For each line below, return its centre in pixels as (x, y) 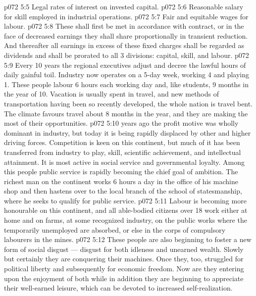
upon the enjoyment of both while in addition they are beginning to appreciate (124, 278)
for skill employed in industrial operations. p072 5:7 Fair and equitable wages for (126, 16)
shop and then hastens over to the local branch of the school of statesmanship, (123, 191)
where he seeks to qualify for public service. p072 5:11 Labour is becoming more (125, 200)
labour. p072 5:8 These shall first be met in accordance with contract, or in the (124, 26)
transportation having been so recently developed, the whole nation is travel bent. (128, 103)
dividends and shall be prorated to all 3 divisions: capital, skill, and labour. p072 (127, 55)
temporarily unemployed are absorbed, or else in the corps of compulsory (115, 229)
